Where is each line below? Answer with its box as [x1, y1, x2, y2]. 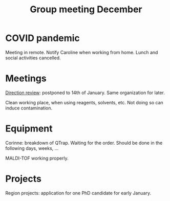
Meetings [5, 73, 47, 84]
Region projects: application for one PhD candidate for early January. [5, 190, 152, 196]
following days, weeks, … [5, 145, 59, 151]
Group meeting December [30, 4, 142, 15]
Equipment [5, 123, 53, 135]
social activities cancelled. [5, 55, 61, 61]
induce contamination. [5, 105, 53, 111]
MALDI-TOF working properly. [5, 155, 69, 161]
